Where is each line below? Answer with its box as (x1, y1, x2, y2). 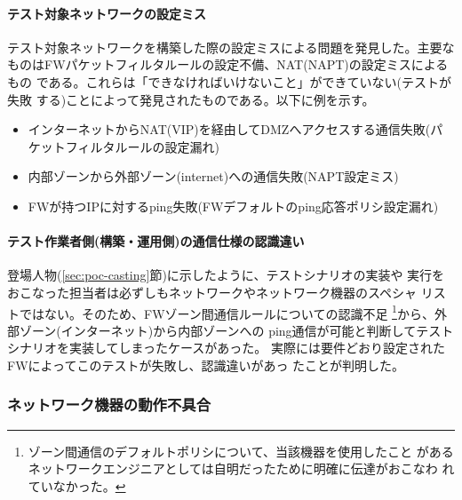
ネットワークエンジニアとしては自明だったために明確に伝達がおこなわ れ (28, 459, 455, 478)
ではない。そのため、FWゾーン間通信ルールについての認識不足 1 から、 (19, 301, 434, 322)
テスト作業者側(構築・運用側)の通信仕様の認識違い (7, 232, 305, 250)
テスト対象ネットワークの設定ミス (7, 4, 206, 22)
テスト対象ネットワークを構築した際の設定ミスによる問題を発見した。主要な (7, 37, 455, 56)
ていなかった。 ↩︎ (28, 476, 126, 495)
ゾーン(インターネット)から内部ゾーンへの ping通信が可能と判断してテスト (19, 321, 454, 339)
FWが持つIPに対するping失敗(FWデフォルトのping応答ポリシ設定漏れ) (28, 196, 439, 215)
